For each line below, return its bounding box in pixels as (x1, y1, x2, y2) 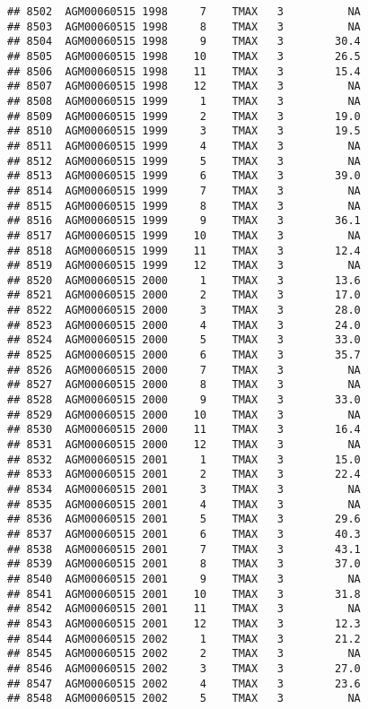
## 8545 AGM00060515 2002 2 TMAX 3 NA (7, 647, 361, 661)
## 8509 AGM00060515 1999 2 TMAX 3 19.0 (7, 109, 361, 123)
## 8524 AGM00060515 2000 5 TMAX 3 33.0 (7, 333, 361, 347)
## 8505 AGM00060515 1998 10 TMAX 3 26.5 (7, 49, 361, 63)
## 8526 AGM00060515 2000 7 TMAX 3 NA (7, 363, 361, 376)
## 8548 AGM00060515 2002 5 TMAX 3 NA (7, 692, 361, 705)
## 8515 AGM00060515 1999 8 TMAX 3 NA (7, 199, 361, 212)
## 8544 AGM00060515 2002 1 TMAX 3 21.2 (7, 632, 361, 645)
